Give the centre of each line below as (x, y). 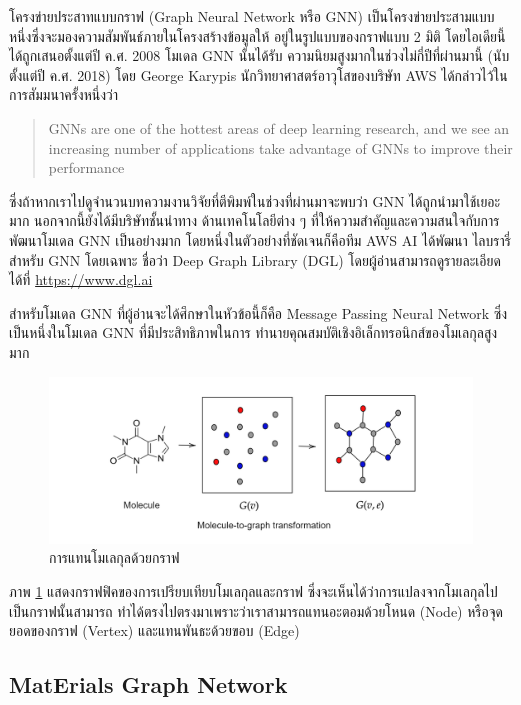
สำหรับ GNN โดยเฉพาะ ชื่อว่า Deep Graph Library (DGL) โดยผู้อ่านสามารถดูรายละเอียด (255, 259)
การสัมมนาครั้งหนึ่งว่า (64, 94)
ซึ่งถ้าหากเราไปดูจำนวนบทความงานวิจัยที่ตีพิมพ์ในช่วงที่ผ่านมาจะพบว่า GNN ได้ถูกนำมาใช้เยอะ (255, 200)
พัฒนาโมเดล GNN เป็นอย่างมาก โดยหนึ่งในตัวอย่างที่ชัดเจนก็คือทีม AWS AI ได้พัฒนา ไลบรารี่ (260, 239)
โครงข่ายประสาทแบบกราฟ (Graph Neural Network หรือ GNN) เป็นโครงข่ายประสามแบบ (252, 16)
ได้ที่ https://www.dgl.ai (81, 279)
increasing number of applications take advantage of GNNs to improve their (280, 147)
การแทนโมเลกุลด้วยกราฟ (114, 557)
